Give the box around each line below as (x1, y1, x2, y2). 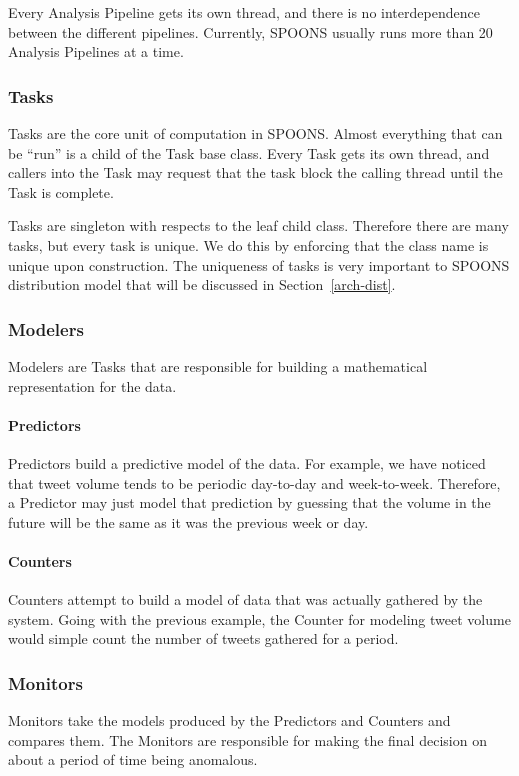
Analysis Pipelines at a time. (8, 41, 184, 62)
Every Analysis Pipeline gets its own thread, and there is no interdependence (8, 2, 480, 22)
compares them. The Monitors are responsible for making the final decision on (8, 729, 487, 750)
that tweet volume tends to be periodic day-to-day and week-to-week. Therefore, (8, 472, 501, 493)
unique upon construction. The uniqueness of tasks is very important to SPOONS (8, 254, 510, 275)
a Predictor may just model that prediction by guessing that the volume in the (8, 492, 491, 513)
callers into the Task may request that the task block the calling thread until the (8, 162, 503, 183)
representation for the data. (8, 375, 177, 396)
